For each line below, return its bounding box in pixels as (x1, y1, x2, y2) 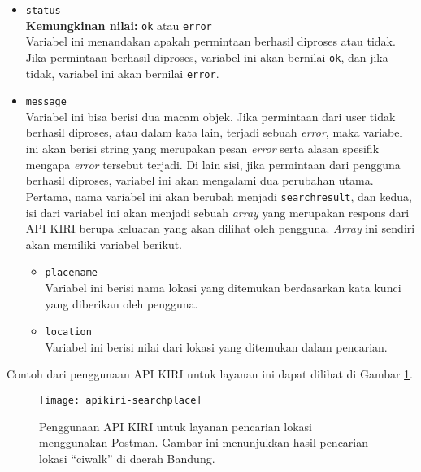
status (25, 5, 61, 16)
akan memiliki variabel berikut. (25, 235, 183, 252)
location (45, 326, 92, 339)
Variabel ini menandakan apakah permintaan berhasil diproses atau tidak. (25, 33, 396, 50)
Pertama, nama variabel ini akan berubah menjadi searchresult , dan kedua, (25, 187, 412, 204)
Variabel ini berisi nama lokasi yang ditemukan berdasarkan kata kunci (45, 278, 401, 295)
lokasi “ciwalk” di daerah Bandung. (39, 449, 215, 466)
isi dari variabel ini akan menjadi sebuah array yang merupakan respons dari (25, 203, 410, 221)
